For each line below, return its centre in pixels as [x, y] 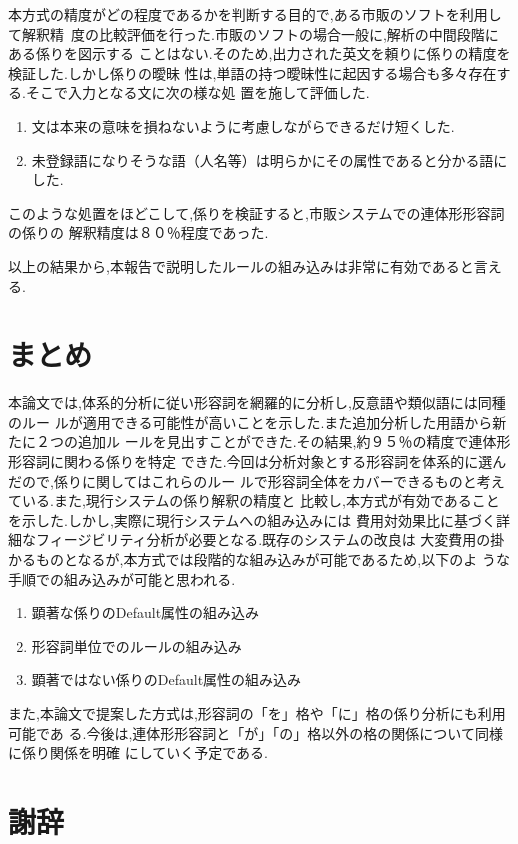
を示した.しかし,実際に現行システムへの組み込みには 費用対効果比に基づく [252, 519]
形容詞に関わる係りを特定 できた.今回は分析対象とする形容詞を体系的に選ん [257, 461]
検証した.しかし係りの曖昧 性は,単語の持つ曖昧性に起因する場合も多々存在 [252, 72]
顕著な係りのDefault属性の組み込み [145, 612]
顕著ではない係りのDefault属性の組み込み [166, 679]
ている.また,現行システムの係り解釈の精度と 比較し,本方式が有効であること [254, 500]
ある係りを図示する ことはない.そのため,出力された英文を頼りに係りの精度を [259, 53]
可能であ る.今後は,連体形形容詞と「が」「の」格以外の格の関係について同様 [255, 732]
